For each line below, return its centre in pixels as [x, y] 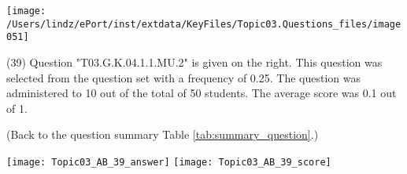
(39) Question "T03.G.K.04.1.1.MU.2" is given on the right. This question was [194, 62]
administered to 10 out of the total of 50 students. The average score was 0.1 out [202, 93]
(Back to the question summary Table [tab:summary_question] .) [163, 134]
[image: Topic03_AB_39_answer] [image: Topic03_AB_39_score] [169, 162]
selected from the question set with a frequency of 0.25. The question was [183, 77]
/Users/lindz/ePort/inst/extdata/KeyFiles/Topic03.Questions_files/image [204, 24]
